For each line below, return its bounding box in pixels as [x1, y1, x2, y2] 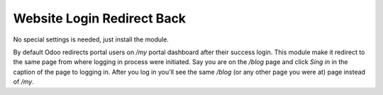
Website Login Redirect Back [13, 11, 187, 26]
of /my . [13, 77, 35, 86]
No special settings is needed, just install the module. [13, 35, 170, 44]
